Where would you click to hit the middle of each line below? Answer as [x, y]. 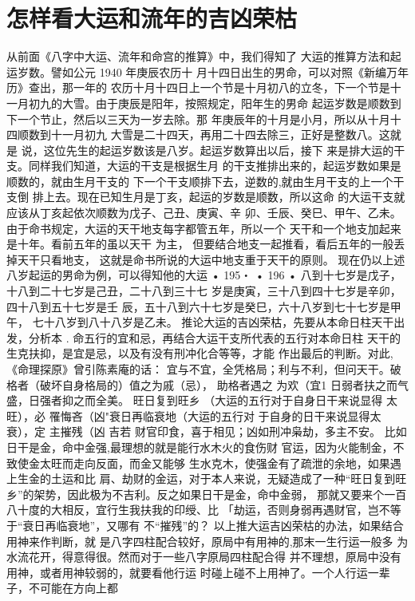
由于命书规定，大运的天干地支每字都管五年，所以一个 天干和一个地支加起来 [204, 228]
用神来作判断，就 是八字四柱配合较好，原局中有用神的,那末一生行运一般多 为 [207, 541]
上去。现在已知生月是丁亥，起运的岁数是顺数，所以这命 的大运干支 [219, 197]
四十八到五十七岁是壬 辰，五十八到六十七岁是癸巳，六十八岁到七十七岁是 [198, 306]
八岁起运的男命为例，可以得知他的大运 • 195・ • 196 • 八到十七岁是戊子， [204, 275]
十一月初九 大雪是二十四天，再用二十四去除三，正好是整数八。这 [220, 134]
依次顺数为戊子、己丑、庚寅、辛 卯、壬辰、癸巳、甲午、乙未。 [237, 213]
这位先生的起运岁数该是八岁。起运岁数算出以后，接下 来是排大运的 [219, 150]
